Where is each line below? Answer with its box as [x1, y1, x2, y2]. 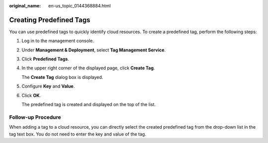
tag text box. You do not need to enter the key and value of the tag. [9, 131, 146, 137]
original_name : [9, 3, 41, 8]
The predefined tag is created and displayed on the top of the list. [21, 101, 156, 107]
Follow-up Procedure [9, 114, 62, 121]
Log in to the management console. [21, 38, 94, 44]
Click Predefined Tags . [21, 56, 69, 62]
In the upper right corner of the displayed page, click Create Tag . [21, 65, 155, 71]
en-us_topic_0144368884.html [48, 3, 111, 8]
